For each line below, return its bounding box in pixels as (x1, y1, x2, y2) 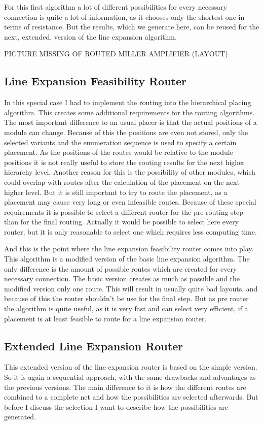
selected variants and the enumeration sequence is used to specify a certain (4, 137, 237, 147)
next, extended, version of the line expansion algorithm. (4, 31, 177, 42)
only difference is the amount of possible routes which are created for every (4, 263, 237, 274)
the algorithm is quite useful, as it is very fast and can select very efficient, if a (4, 303, 248, 314)
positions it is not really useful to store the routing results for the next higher (4, 156, 245, 167)
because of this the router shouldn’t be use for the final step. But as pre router (4, 293, 249, 304)
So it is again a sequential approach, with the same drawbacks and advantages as (4, 372, 256, 382)
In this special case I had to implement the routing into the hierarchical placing (4, 97, 251, 108)
